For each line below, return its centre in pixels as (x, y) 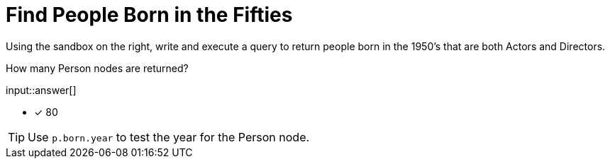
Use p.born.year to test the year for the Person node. (169, 137)
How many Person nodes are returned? (97, 68)
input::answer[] (41, 90)
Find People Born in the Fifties (149, 15)
